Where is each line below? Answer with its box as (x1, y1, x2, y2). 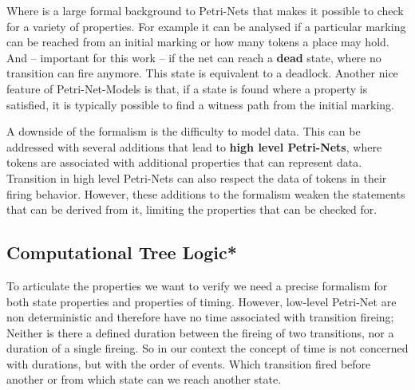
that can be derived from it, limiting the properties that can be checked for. (6, 201, 377, 218)
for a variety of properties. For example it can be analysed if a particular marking (6, 18, 406, 34)
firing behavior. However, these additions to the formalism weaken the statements (6, 185, 405, 202)
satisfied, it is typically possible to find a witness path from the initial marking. (6, 96, 394, 112)
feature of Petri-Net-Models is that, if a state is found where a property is (6, 80, 368, 97)
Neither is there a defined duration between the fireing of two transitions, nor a (6, 324, 394, 341)
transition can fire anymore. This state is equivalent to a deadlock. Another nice (6, 65, 398, 81)
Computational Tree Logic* (6, 240, 237, 265)
